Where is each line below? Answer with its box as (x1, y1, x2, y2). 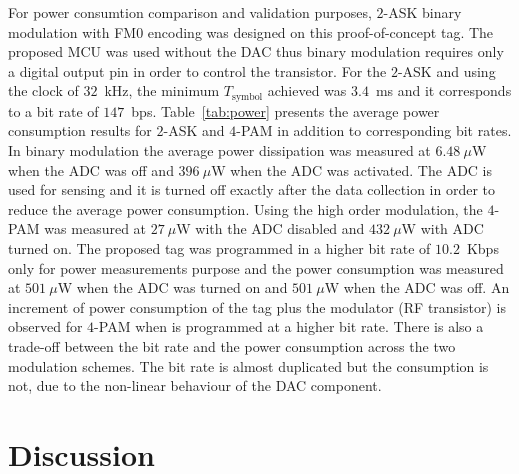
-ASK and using (397, 60, 496, 81)
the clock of (8, 80, 79, 101)
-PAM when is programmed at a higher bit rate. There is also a (94, 316, 484, 337)
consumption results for (8, 120, 152, 141)
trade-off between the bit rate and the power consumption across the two (8, 335, 456, 356)
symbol (232, 91, 263, 102)
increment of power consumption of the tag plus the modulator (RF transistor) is (8, 296, 506, 317)
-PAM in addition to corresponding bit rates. (236, 120, 512, 141)
